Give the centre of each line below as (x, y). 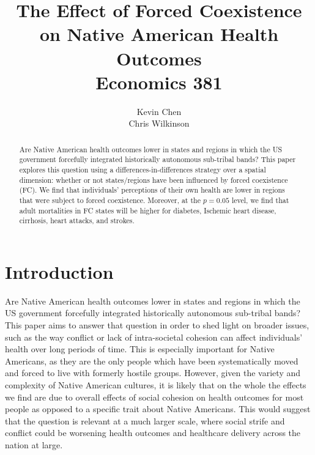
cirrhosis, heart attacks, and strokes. (77, 220)
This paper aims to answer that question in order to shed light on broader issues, (157, 325)
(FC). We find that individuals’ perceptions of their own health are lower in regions (152, 190)
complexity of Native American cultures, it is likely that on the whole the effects (156, 385)
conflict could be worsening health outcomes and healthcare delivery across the (153, 433)
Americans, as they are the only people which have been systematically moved (152, 361)
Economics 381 (159, 82)
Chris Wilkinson (159, 123)
